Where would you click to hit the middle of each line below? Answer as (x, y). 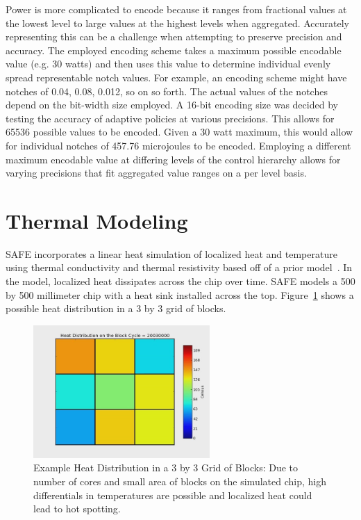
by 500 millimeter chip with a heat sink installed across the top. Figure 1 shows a (180, 294)
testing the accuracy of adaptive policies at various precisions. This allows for (170, 118)
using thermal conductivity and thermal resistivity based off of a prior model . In (179, 267)
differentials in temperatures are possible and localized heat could (173, 495)
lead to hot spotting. (77, 509)
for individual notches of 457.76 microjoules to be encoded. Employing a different (178, 145)
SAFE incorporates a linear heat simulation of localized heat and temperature (171, 253)
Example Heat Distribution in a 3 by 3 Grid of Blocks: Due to (166, 468)
